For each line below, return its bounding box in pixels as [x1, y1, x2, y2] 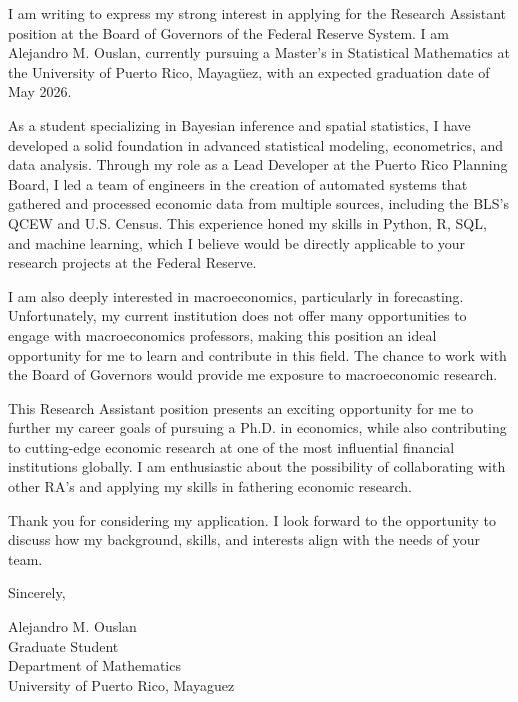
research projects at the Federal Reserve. [8, 252, 257, 273]
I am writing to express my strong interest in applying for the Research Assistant [8, 3, 507, 23]
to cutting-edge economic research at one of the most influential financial [8, 436, 455, 457]
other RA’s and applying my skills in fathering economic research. [8, 476, 412, 497]
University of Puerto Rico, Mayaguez [8, 674, 235, 695]
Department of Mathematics [8, 655, 181, 676]
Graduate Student [8, 635, 119, 656]
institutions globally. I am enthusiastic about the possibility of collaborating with [8, 456, 506, 477]
